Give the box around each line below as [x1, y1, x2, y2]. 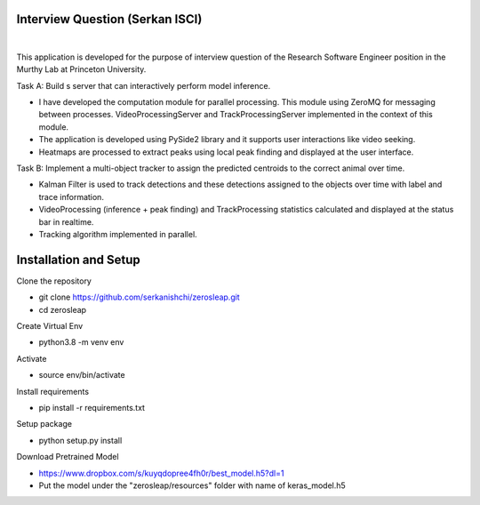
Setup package [16, 419, 73, 429]
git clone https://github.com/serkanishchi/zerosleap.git [38, 292, 240, 302]
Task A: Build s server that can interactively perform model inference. [16, 80, 271, 91]
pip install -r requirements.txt [38, 403, 146, 413]
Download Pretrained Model [16, 452, 119, 462]
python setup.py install [38, 435, 123, 445]
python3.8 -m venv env [38, 337, 124, 348]
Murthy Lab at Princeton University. [16, 64, 147, 75]
